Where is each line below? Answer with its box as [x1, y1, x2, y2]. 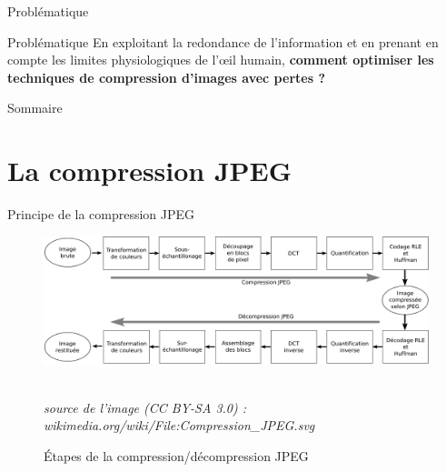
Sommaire [7, 98, 63, 117]
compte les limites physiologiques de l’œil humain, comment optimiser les [7, 50, 434, 69]
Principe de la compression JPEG [7, 205, 195, 224]
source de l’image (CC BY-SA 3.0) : [44, 397, 247, 417]
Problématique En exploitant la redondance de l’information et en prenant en [7, 32, 439, 51]
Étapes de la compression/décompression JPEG [44, 446, 309, 465]
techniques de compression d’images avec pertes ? [7, 67, 325, 86]
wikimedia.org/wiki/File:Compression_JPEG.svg [44, 416, 315, 435]
